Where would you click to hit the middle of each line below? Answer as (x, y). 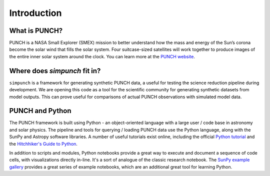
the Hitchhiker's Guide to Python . (43, 144)
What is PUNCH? (36, 31)
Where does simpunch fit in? (55, 71)
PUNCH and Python (40, 111)
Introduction (35, 13)
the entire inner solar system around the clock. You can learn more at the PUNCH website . (102, 56)
